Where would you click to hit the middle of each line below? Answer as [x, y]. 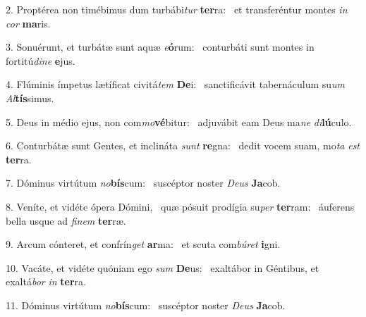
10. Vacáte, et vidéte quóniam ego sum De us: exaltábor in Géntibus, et [163, 267]
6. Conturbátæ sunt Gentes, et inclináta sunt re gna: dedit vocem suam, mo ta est [183, 145]
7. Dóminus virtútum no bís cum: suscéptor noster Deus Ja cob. [143, 183]
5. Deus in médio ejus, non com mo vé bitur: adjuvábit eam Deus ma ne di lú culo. [179, 122]
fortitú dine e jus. [41, 60]
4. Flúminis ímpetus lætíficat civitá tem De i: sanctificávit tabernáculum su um [176, 84]
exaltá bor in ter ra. [46, 281]
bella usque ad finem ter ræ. [66, 220]
